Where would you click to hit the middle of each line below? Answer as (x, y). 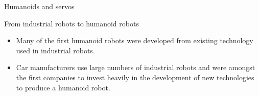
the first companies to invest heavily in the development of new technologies (135, 77)
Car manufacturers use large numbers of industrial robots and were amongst (136, 67)
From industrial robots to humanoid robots (72, 23)
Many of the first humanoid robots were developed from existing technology (135, 40)
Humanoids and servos (39, 6)
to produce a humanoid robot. (63, 87)
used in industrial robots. (55, 50)
